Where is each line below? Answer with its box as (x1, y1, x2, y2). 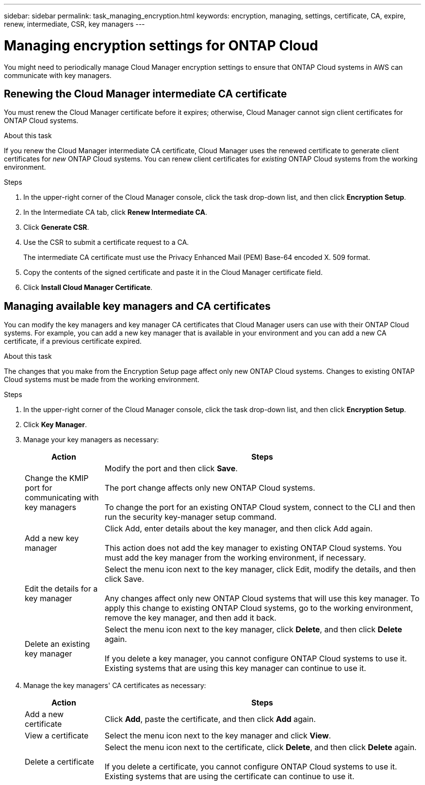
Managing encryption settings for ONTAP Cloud (4, 37, 318, 54)
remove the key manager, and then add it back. (104, 613, 277, 623)
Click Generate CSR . (23, 223, 89, 232)
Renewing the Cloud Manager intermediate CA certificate (4, 87, 287, 100)
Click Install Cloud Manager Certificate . (23, 283, 153, 292)
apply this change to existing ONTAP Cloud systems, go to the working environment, (104, 603, 413, 613)
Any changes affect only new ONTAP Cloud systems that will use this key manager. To (104, 593, 420, 604)
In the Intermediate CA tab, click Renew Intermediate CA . (23, 208, 208, 217)
